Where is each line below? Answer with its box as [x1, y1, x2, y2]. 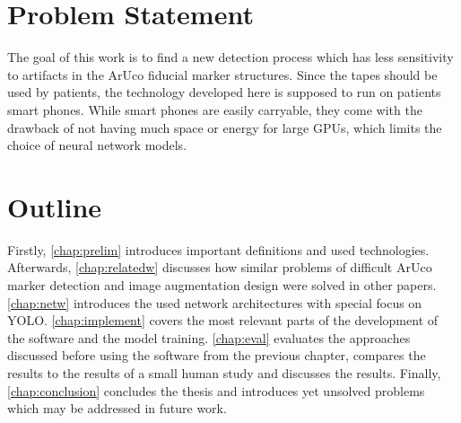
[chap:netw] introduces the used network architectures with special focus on [7, 293, 422, 312]
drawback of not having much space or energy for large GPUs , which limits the [7, 118, 442, 137]
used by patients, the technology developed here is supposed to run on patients [7, 83, 441, 101]
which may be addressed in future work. [7, 399, 227, 418]
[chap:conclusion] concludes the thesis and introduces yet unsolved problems [7, 381, 425, 400]
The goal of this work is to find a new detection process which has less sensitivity [7, 48, 454, 66]
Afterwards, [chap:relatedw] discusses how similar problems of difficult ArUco [7, 258, 432, 277]
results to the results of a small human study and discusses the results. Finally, [7, 363, 441, 382]
